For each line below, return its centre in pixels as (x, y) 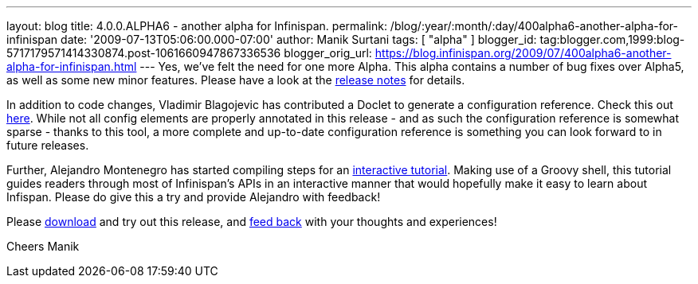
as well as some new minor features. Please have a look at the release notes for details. (236, 80)
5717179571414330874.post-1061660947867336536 (144, 53)
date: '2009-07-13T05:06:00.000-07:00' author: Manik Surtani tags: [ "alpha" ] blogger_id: (299, 39)
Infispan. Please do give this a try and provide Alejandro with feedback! (194, 197)
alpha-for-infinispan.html (72, 66)
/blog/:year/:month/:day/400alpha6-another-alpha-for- (534, 26)
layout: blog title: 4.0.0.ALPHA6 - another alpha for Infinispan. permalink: (197, 26)
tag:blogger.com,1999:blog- (612, 39)
